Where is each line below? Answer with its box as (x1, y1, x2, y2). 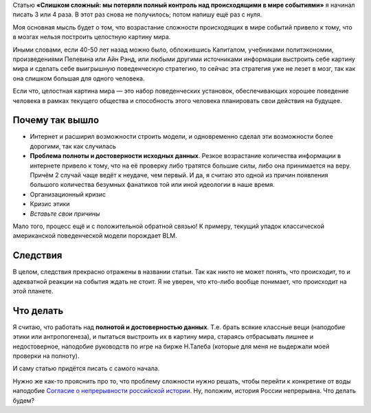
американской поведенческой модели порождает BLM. (12, 232, 178, 240)
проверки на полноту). (12, 352, 80, 360)
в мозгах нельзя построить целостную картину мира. (12, 33, 171, 41)
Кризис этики (30, 200, 70, 208)
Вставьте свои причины (30, 210, 100, 218)
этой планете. (12, 287, 54, 295)
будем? (12, 396, 35, 405)
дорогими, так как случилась (30, 142, 117, 150)
